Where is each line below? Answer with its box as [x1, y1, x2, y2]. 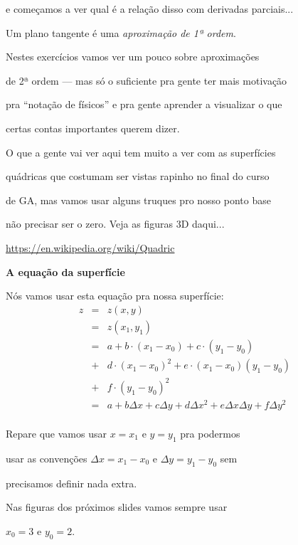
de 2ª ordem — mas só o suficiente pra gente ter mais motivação [6, 73, 287, 88]
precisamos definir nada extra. [6, 475, 137, 490]
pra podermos [180, 426, 240, 441]
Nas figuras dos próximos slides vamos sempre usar [6, 499, 228, 514]
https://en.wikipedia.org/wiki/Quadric [6, 240, 175, 255]
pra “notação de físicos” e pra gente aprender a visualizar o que [6, 97, 282, 112]
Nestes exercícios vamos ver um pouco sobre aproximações [6, 49, 260, 64]
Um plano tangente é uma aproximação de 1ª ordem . [6, 25, 236, 40]
